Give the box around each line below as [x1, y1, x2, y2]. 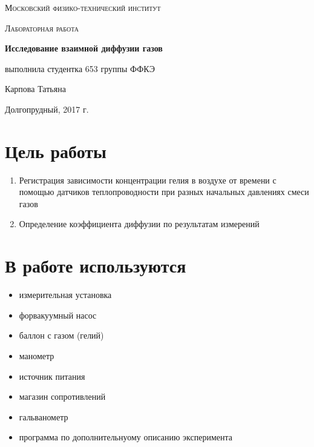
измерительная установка [19, 288, 112, 301]
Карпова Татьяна [5, 82, 66, 95]
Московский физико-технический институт [5, 1, 161, 13]
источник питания [19, 369, 85, 382]
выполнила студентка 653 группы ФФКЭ [5, 62, 155, 74]
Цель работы [5, 138, 106, 163]
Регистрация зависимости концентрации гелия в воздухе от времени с [19, 173, 276, 186]
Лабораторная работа [5, 21, 79, 34]
